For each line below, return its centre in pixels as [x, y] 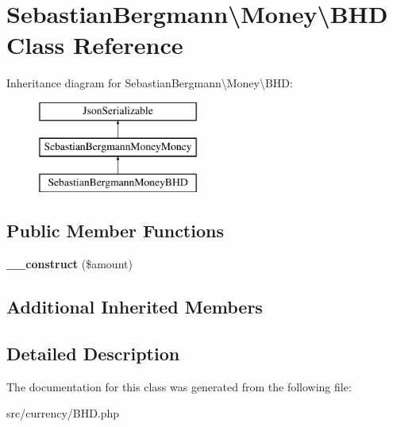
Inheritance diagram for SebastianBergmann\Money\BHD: [150, 83]
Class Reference [95, 45]
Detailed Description [93, 353]
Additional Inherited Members [135, 307]
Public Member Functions [115, 231]
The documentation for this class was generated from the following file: [179, 386]
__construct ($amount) [69, 264]
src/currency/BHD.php [63, 413]
